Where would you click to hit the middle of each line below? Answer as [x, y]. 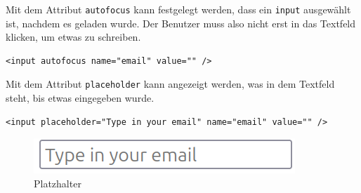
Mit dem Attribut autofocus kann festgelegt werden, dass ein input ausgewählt [178, 9]
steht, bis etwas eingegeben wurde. [80, 98]
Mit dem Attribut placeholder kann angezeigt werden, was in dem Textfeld [170, 84]
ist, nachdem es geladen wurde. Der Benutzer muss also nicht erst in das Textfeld [181, 23]
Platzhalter [58, 183]
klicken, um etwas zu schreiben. [73, 37]
